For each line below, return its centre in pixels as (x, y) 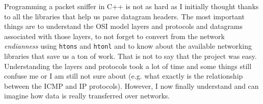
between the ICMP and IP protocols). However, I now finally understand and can (131, 85)
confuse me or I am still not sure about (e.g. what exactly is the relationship (124, 76)
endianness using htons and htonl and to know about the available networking (128, 46)
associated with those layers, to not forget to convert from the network (114, 36)
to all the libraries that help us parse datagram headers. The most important (124, 16)
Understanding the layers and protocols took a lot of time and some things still (128, 66)
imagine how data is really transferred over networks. (87, 96)
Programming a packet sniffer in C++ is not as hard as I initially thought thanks (131, 6)
